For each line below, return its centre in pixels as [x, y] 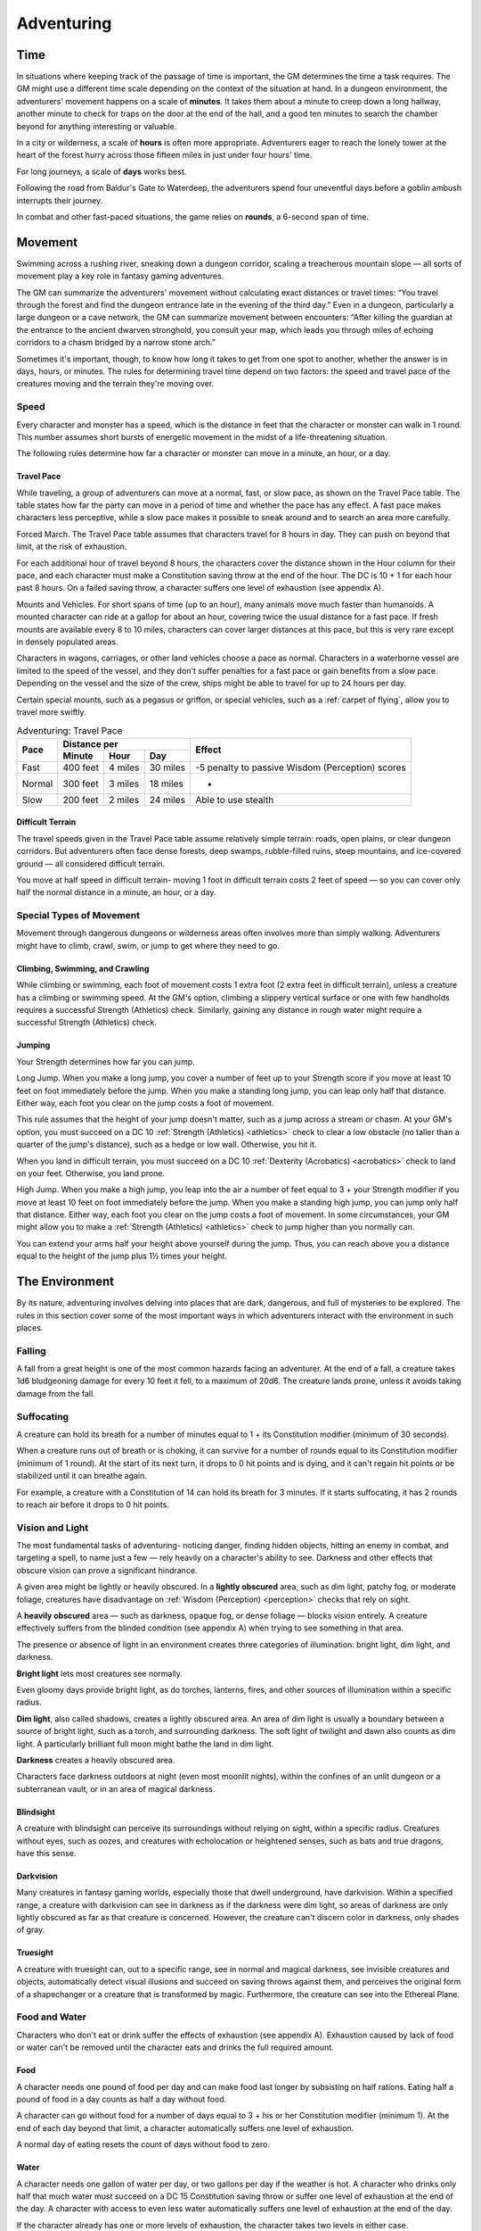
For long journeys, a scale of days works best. [102, 171]
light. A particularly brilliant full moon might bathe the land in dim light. [145, 1744]
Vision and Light [53, 1528]
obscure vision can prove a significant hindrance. [107, 1570]
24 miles [167, 800]
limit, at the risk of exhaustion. [72, 547]
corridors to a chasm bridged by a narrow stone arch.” [116, 343]
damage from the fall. [56, 1393]
